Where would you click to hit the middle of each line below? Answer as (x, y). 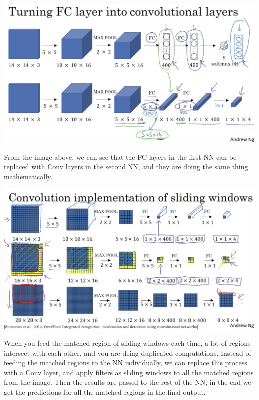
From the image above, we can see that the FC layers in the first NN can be (120, 157)
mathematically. (28, 176)
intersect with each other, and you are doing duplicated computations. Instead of (128, 352)
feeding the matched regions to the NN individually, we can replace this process (126, 362)
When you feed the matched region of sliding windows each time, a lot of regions (127, 343)
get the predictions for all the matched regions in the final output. (105, 392)
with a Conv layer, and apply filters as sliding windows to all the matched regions (129, 372)
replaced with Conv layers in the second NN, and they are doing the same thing (126, 167)
